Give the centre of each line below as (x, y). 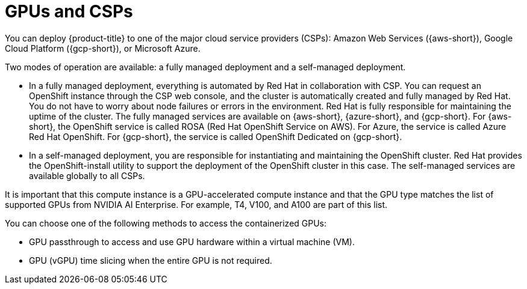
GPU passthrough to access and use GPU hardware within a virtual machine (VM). (192, 242)
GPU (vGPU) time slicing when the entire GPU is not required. (151, 260)
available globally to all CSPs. (87, 175)
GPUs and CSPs (69, 11)
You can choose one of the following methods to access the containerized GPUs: (166, 223)
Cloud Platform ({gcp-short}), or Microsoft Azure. (103, 48)
